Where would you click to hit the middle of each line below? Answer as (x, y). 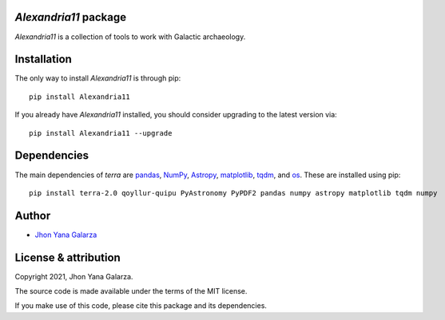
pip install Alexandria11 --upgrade (101, 133)
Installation (43, 59)
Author (33, 215)
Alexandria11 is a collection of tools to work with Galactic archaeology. (130, 37)
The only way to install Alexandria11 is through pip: (98, 78)
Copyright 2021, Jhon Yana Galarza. (74, 276)
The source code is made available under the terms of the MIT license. (131, 291)
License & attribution (68, 257)
